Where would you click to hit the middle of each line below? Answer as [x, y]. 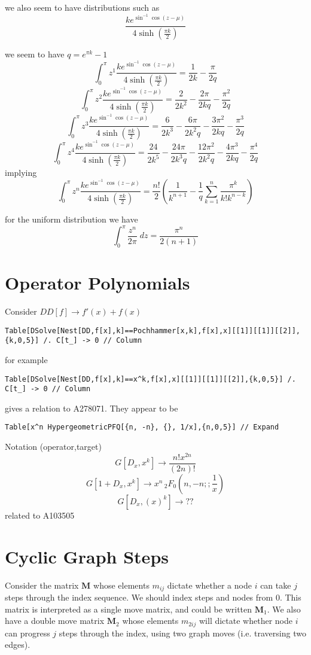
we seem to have [35, 54]
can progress [28, 633]
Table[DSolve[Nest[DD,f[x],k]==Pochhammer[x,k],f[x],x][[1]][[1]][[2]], [153, 330]
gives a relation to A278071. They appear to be [92, 408]
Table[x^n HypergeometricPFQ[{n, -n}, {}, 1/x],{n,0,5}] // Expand [142, 427]
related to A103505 [40, 515]
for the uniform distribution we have [71, 219]
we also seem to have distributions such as [82, 7]
